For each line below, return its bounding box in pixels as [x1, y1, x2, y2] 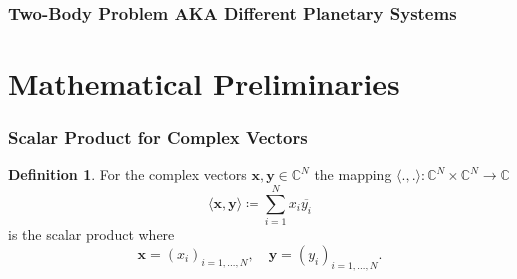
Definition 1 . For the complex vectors [8, 164, 247, 185]
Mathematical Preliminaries [8, 63, 400, 104]
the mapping [314, 164, 392, 185]
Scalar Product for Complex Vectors [8, 125, 308, 150]
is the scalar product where [8, 224, 175, 245]
